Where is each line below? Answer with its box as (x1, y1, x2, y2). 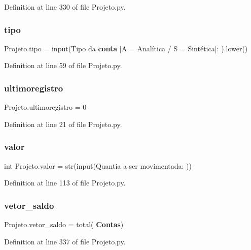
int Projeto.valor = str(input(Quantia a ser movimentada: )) (4, 160, 192, 171)
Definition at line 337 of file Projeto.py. (4, 236, 126, 246)
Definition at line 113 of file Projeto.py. (4, 177, 126, 188)
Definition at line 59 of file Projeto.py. (4, 60, 122, 71)
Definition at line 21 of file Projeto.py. (4, 118, 122, 129)
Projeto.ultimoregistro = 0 (4, 102, 87, 112)
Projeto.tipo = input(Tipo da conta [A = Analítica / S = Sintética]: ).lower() (4, 43, 248, 53)
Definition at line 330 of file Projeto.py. (4, 2, 126, 12)
